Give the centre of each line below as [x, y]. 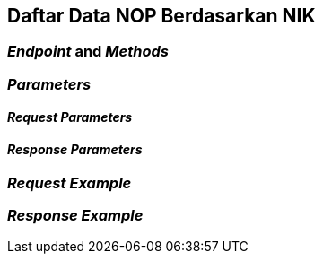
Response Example [75, 215]
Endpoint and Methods [88, 52]
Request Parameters [70, 117]
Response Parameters [75, 150]
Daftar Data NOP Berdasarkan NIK [161, 16]
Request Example [70, 183]
